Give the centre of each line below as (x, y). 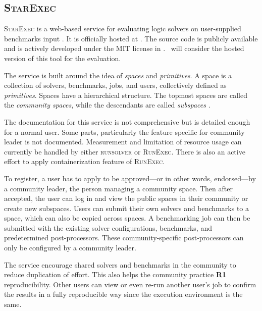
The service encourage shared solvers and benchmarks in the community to (120, 264)
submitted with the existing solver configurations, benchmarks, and (108, 227)
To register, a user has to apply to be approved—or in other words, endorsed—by (130, 178)
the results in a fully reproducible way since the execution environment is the (123, 294)
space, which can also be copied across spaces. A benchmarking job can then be (127, 218)
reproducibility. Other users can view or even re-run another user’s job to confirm (130, 284)
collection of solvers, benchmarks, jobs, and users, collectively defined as (115, 85)
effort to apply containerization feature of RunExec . (85, 161)
